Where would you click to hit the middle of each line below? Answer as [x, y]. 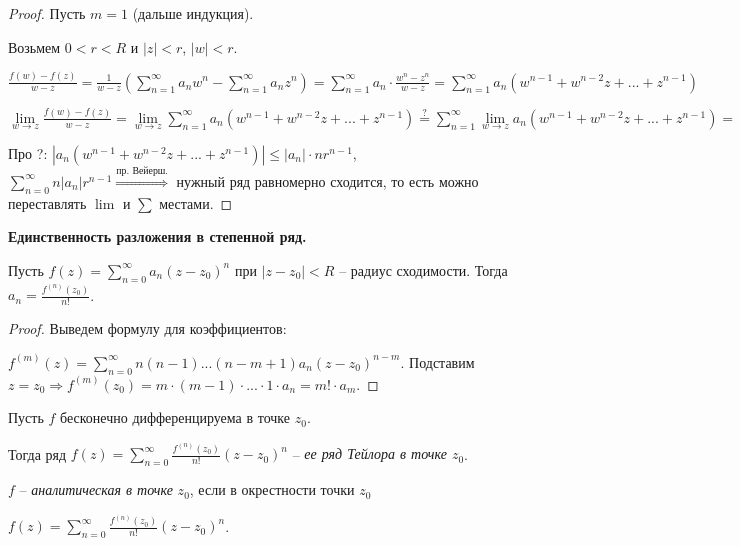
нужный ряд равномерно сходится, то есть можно [327, 180]
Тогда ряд [37, 453]
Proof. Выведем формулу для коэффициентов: [147, 328]
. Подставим [437, 361]
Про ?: [28, 153]
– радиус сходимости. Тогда [423, 269]
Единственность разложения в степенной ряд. [157, 236]
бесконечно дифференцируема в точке [175, 417]
